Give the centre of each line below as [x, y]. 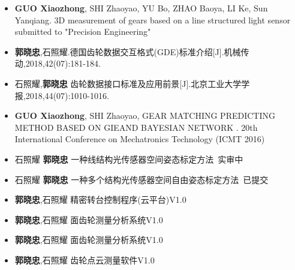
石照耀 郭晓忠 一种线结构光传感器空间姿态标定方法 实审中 [129, 159]
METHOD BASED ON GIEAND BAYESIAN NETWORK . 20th [136, 127]
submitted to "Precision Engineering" [83, 31]
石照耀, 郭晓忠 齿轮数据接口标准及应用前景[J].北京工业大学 [128, 83]
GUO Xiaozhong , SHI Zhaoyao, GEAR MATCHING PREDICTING [145, 115]
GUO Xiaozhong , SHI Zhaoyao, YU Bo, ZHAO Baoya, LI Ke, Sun [141, 8]
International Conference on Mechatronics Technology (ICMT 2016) [140, 139]
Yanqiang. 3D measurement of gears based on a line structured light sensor [153, 19]
